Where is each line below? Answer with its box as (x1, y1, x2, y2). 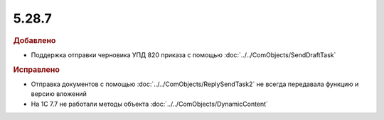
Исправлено (13, 64, 60, 74)
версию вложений (31, 90, 87, 98)
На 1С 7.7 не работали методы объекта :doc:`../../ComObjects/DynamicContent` (31, 100, 268, 108)
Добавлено (13, 35, 56, 45)
